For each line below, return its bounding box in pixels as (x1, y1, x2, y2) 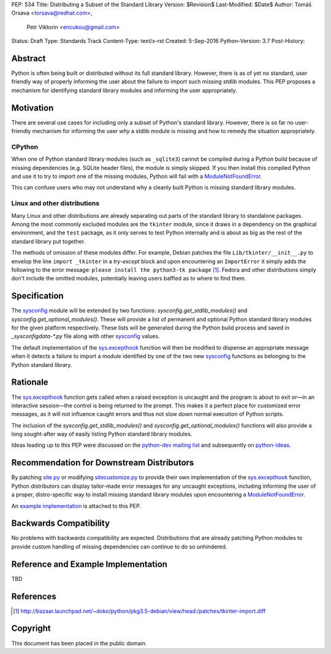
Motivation (11, 102, 54, 113)
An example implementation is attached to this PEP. (11, 502, 141, 509)
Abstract (11, 53, 46, 64)
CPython (11, 142, 39, 151)
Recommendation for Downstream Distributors (11, 458, 194, 468)
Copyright (11, 623, 51, 634)
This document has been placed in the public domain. (11, 639, 147, 647)
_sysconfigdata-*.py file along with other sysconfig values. (11, 333, 160, 340)
